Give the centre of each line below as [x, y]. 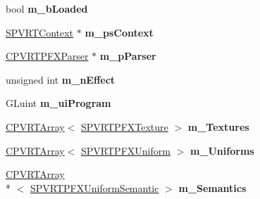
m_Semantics [212, 187]
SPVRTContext [40, 32]
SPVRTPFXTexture [125, 126]
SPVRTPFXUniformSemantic [95, 187]
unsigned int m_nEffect [61, 79]
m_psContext [119, 32]
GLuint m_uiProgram [58, 103]
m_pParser [128, 56]
